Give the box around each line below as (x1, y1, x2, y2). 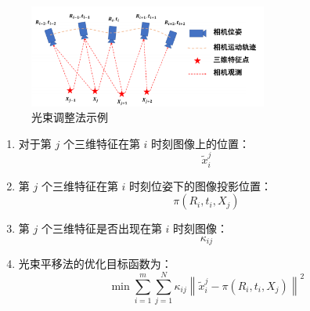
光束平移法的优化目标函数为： (18, 255, 172, 272)
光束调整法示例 (31, 109, 108, 125)
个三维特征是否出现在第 (41, 220, 162, 237)
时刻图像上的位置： (151, 135, 251, 151)
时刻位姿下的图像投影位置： (129, 177, 272, 193)
